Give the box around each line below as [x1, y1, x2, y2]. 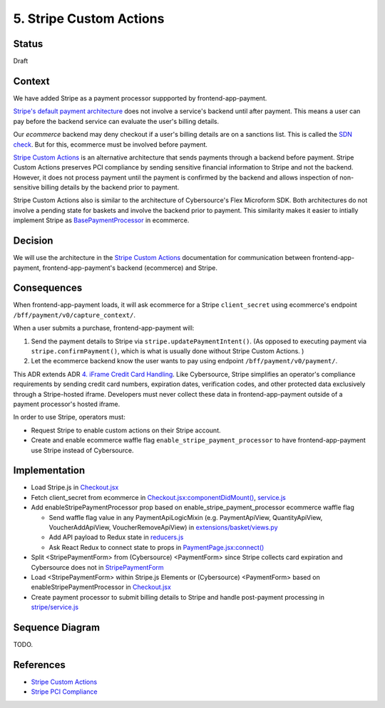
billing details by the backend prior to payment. [41, 183, 180, 192]
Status [13, 38, 43, 50]
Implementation [13, 464, 86, 477]
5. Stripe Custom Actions [13, 11, 165, 26]
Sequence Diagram [13, 621, 100, 633]
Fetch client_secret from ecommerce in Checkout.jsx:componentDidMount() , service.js [31, 493, 287, 501]
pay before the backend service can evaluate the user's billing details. [13, 117, 220, 125]
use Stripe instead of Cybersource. [31, 446, 134, 454]
